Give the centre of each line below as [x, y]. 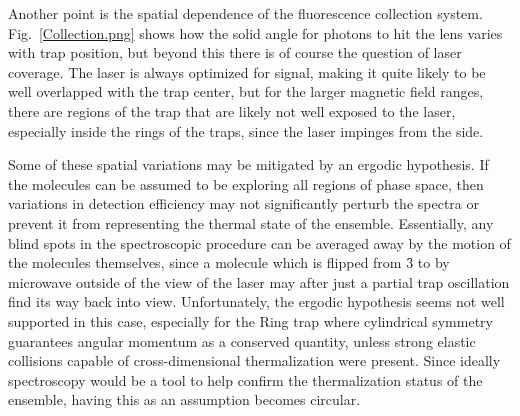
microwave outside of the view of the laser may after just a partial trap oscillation [259, 281]
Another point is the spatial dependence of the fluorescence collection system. [245, 13]
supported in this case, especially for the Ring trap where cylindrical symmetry [250, 320]
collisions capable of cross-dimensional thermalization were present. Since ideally [254, 360]
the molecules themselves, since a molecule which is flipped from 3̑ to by [229, 262]
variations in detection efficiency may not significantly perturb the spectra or [243, 203]
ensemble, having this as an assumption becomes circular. [184, 399]
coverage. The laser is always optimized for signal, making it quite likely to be [247, 71]
